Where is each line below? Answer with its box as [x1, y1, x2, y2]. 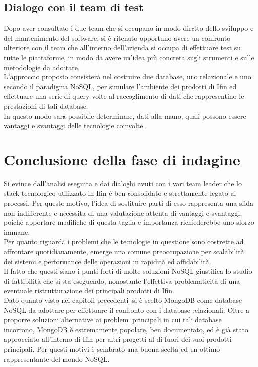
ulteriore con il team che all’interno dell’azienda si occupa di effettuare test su [4, 42, 241, 53]
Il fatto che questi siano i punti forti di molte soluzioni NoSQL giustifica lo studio [4, 266, 252, 276]
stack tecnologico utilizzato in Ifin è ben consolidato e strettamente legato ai [4, 188, 236, 198]
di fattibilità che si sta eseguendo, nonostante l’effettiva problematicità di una [4, 275, 240, 286]
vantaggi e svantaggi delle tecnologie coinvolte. [4, 120, 145, 131]
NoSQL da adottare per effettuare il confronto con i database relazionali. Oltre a [4, 304, 250, 315]
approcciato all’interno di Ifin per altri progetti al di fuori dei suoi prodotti [4, 334, 232, 344]
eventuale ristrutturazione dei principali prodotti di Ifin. [4, 285, 174, 295]
